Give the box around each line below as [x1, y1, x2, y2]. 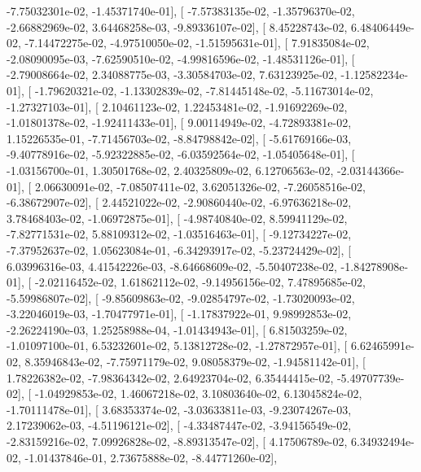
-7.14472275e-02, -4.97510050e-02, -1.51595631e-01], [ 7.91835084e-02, [24, 34, 370, 51]
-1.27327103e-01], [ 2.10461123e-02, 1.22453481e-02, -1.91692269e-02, [7, 98, 348, 115]
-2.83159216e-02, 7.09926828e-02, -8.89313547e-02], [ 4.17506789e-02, [7, 433, 348, 450]
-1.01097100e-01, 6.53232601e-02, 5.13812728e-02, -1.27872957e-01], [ [7, 337, 348, 354]
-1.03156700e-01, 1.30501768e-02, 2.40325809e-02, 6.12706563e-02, [7, 161, 334, 178]
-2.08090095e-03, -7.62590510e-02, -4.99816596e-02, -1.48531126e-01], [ [7, 50, 355, 67]
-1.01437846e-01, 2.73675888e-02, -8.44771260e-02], [24, 448, 278, 465]
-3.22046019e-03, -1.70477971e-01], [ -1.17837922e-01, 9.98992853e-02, [7, 305, 352, 322]
